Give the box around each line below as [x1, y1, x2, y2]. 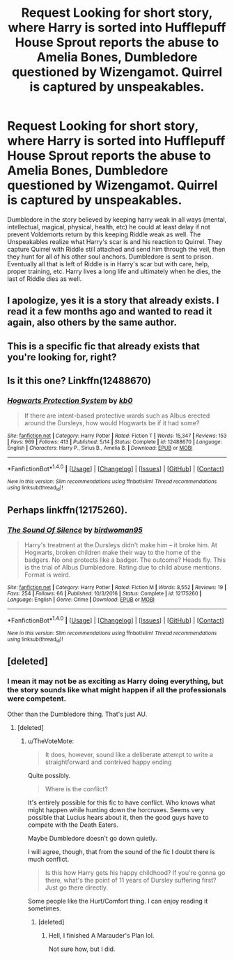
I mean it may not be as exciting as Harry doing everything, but [7, 676, 224, 686]
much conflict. [27, 855, 70, 863]
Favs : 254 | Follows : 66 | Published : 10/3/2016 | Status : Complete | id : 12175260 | [7, 591, 202, 597]
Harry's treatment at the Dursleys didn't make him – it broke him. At [24, 541, 218, 549]
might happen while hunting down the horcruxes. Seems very [27, 805, 204, 814]
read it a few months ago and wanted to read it [7, 305, 212, 318]
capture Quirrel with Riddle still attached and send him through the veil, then [7, 245, 226, 253]
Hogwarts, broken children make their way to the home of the [24, 549, 201, 557]
